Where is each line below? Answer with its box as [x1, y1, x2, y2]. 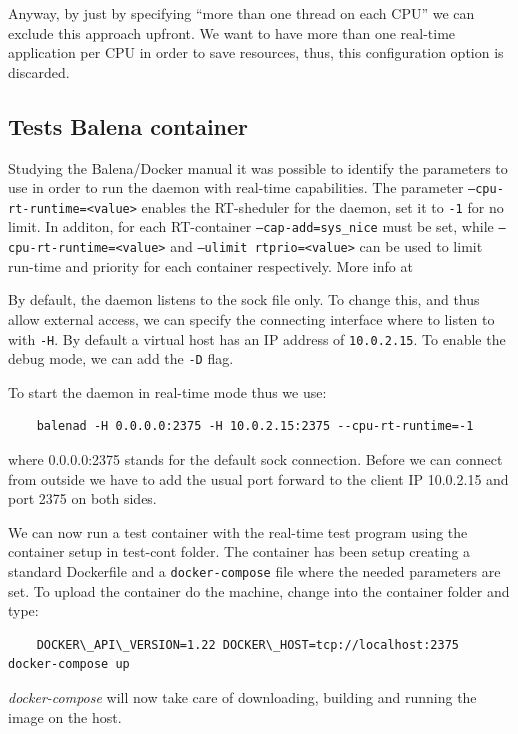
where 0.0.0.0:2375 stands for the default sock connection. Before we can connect [8, 449, 503, 470]
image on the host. [8, 706, 122, 727]
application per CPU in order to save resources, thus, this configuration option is [8, 42, 504, 63]
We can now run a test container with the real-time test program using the [8, 521, 468, 542]
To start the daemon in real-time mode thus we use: [8, 381, 327, 402]
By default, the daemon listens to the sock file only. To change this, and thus [8, 289, 480, 310]
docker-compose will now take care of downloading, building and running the [8, 687, 477, 708]
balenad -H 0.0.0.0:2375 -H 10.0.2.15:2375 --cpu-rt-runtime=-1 [36, 419, 474, 434]
